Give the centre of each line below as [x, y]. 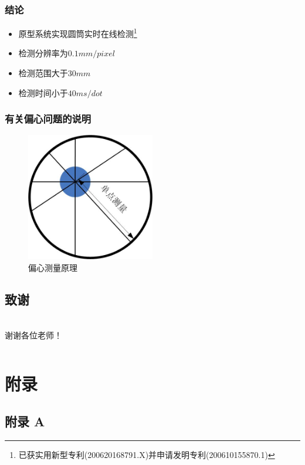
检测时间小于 [43, 92]
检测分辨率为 [43, 53]
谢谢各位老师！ [33, 335]
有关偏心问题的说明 [48, 119]
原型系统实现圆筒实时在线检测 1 [78, 33]
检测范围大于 [43, 73]
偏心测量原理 [53, 268]
